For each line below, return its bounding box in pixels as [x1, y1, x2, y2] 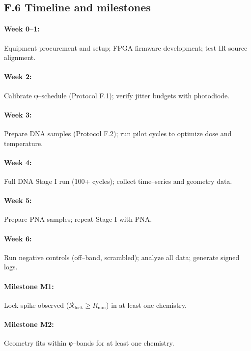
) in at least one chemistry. [106, 299, 187, 310]
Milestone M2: [4, 319, 54, 329]
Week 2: [4, 71, 32, 82]
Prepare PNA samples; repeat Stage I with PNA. [4, 214, 152, 224]
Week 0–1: [4, 24, 40, 34]
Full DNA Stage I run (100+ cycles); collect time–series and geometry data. [4, 175, 232, 186]
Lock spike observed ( [4, 299, 69, 310]
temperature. [4, 138, 43, 148]
